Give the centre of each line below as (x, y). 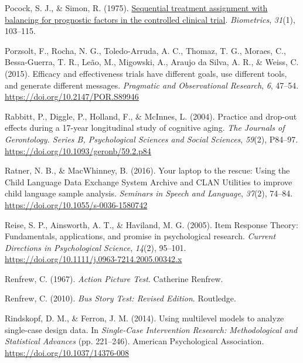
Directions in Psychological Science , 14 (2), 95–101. (96, 247)
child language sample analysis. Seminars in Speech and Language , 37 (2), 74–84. (149, 193)
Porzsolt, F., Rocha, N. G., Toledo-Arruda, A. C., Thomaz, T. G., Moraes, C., (145, 50)
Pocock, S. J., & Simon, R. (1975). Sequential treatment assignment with (136, 8)
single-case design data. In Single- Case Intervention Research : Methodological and (151, 329)
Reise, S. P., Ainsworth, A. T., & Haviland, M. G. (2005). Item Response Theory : (151, 224)
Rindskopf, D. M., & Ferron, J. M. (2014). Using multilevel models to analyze (144, 318)
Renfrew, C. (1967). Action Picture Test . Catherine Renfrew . (114, 278)
